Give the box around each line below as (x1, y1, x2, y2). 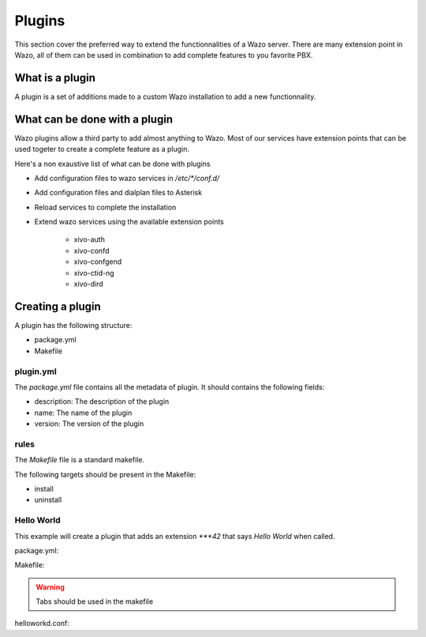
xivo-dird (73, 279, 104, 288)
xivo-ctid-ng (73, 268, 114, 277)
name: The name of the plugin (34, 408, 133, 417)
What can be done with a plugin (14, 112, 174, 126)
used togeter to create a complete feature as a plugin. (14, 145, 189, 154)
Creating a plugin (14, 300, 102, 313)
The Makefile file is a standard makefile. (14, 455, 145, 465)
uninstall (34, 495, 62, 505)
